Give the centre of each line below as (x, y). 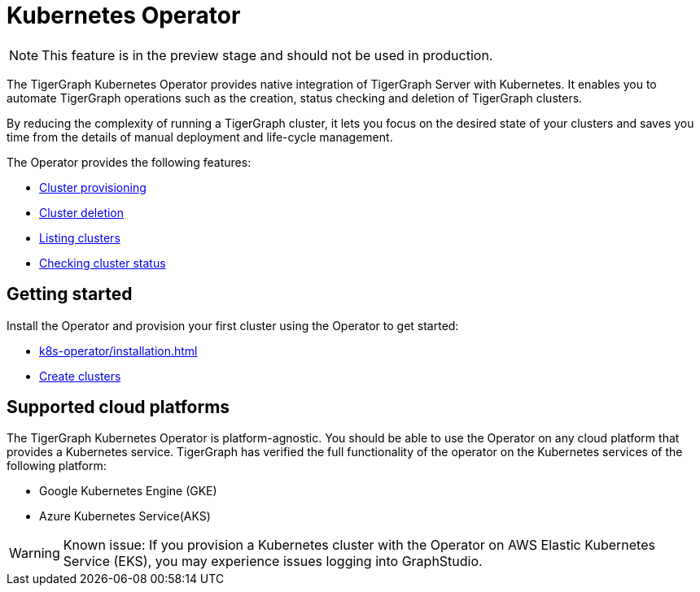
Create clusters (80, 376)
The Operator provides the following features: (129, 162)
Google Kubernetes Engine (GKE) (128, 491)
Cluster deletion (82, 212)
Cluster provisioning (93, 187)
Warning (35, 553)
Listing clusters (80, 237)
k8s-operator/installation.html (118, 350)
